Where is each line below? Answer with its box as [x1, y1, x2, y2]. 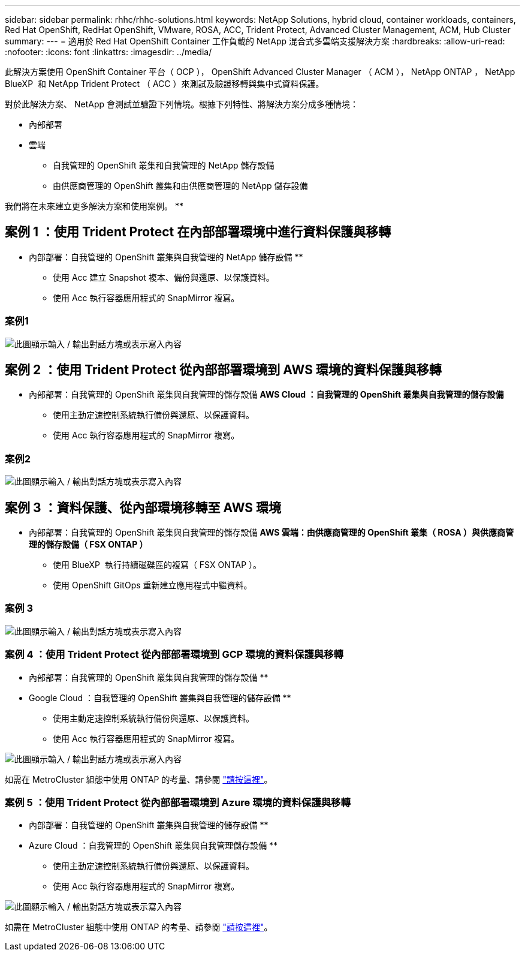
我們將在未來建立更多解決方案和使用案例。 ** [5, 201, 183, 211]
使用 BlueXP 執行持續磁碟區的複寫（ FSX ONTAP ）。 [53, 560, 262, 570]
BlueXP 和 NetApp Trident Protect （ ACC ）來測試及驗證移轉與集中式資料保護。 [5, 79, 324, 89]
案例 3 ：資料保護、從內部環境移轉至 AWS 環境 [5, 500, 282, 515]
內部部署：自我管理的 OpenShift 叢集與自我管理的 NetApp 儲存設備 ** [29, 251, 303, 262]
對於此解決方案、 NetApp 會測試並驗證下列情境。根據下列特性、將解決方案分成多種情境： [5, 99, 358, 109]
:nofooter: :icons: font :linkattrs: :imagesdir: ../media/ [5, 47, 212, 57]
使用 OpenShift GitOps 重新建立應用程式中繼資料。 [53, 580, 252, 591]
